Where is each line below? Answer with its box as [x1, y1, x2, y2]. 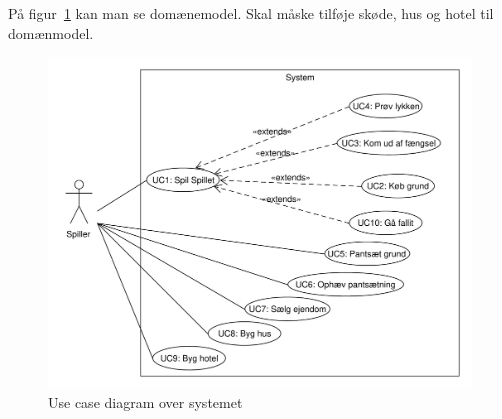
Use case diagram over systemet [48, 392, 243, 413]
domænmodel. [8, 22, 94, 43]
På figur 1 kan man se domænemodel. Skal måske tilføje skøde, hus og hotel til [8, 3, 494, 23]
